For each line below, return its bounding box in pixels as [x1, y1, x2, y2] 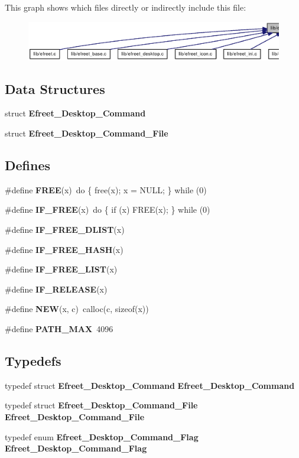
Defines [5, 155, 51, 174]
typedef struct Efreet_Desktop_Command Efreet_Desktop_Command [5, 379, 295, 391]
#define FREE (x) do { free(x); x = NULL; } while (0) [5, 183, 207, 196]
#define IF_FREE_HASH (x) [5, 243, 123, 255]
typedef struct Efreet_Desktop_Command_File [5, 399, 198, 411]
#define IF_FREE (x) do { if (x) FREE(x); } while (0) [5, 203, 210, 216]
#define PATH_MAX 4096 [5, 322, 113, 334]
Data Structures [5, 79, 105, 98]
